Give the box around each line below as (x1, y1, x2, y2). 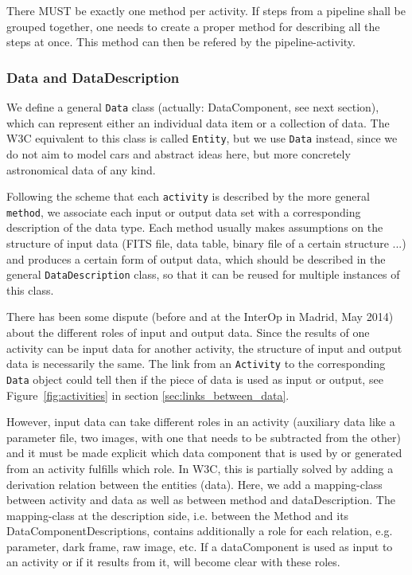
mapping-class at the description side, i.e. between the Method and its (6, 507, 349, 523)
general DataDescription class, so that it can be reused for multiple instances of (6, 266, 400, 283)
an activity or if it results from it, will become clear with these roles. (6, 553, 340, 570)
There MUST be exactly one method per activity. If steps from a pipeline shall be (6, 2, 406, 18)
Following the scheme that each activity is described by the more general (6, 188, 370, 205)
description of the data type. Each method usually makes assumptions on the (6, 219, 383, 236)
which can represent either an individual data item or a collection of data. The (6, 114, 390, 131)
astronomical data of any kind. (6, 161, 156, 178)
